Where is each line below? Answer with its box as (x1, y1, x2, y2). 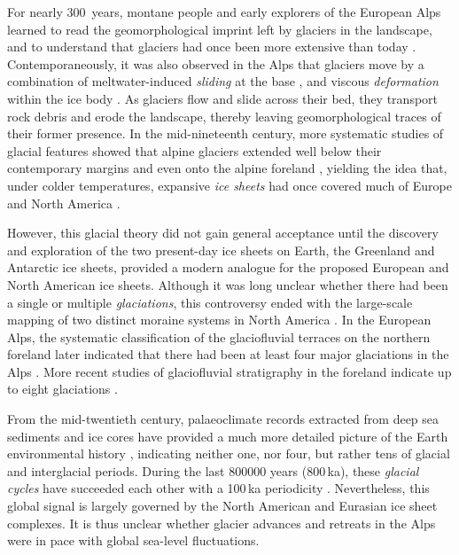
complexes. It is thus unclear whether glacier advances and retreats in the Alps (7, 513, 436, 532)
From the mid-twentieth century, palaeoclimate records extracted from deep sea (7, 410, 440, 428)
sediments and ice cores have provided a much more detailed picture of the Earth (7, 426, 448, 445)
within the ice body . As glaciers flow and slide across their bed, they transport (7, 89, 439, 107)
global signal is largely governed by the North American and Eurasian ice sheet (7, 496, 438, 515)
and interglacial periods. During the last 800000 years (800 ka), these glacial (7, 461, 419, 480)
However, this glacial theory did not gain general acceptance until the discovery (7, 223, 439, 242)
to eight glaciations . (7, 379, 118, 398)
